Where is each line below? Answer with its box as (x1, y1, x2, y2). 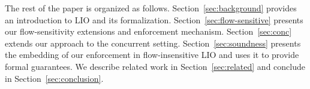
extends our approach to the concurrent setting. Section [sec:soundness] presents (5, 36, 301, 49)
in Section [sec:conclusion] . (5, 72, 104, 84)
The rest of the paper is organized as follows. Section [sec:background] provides (5, 2, 297, 14)
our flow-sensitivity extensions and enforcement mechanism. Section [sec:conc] (5, 25, 292, 38)
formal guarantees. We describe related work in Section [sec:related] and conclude (5, 60, 305, 72)
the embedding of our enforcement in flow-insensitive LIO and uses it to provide (5, 48, 299, 61)
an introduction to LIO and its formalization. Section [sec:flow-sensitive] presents (5, 13, 303, 26)
